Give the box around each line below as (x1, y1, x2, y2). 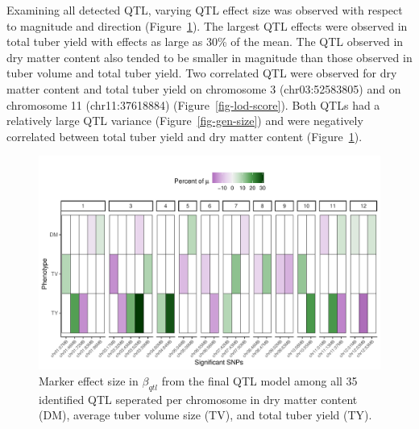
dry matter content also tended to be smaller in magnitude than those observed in (6, 48, 413, 65)
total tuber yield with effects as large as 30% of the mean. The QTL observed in (6, 33, 404, 50)
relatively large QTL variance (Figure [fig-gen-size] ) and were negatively (6, 112, 363, 129)
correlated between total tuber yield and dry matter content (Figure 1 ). (6, 127, 363, 144)
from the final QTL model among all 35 (161, 372, 358, 389)
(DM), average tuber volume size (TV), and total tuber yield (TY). (39, 406, 372, 423)
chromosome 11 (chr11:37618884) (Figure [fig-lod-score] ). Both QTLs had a (6, 96, 380, 113)
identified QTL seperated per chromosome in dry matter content (39, 390, 358, 407)
